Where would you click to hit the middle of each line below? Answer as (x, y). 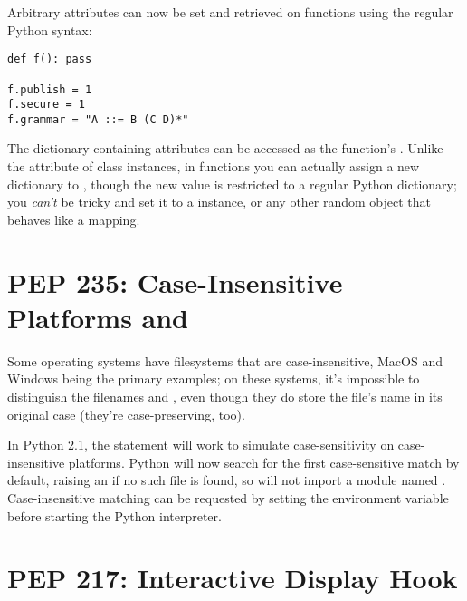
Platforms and (98, 317)
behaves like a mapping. (74, 219)
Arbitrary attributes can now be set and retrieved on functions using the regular (230, 12)
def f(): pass (50, 59)
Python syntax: (50, 29)
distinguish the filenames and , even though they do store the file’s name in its (225, 396)
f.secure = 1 (46, 105)
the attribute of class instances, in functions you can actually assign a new (214, 166)
